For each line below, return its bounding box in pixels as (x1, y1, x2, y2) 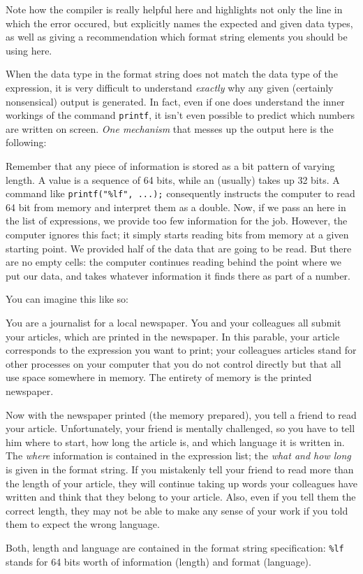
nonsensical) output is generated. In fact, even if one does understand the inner (6, 94, 345, 108)
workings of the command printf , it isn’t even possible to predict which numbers (6, 108, 355, 122)
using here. (6, 43, 52, 57)
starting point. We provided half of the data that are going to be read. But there (6, 241, 352, 255)
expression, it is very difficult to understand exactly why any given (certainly (6, 80, 334, 94)
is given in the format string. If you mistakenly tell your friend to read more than (6, 461, 354, 476)
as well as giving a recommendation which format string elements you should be (6, 29, 348, 44)
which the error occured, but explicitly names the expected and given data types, (6, 15, 353, 30)
